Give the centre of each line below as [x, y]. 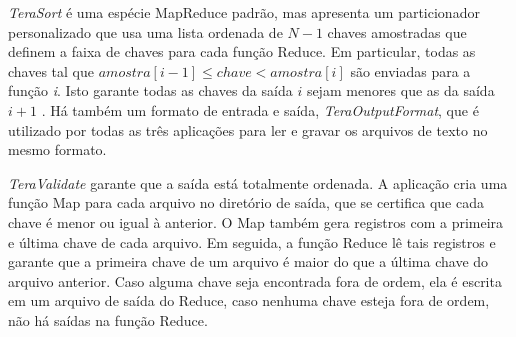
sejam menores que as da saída [400, 90]
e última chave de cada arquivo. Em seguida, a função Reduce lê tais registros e [252, 241]
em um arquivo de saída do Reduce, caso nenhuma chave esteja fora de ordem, [249, 300]
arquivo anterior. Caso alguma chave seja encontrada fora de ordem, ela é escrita [255, 280]
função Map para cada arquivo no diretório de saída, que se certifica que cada [246, 202]
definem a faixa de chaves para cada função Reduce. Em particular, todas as [242, 51]
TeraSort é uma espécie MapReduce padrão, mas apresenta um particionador [244, 12]
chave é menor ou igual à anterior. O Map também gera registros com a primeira [256, 221]
